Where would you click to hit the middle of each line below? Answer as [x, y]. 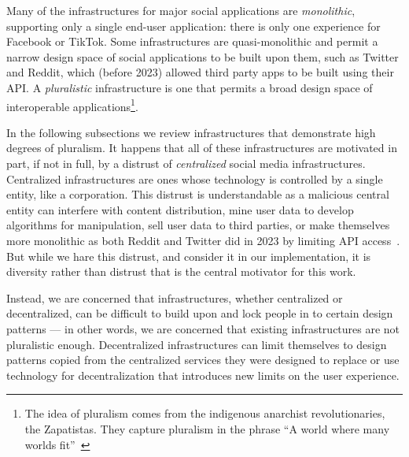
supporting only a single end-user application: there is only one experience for [193, 26]
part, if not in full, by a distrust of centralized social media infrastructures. [186, 163]
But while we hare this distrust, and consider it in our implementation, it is [189, 256]
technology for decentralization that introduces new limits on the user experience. [203, 375]
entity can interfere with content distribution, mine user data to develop [180, 209]
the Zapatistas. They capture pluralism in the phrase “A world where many [207, 428]
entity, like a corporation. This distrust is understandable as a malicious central [198, 194]
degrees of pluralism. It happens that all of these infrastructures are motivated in [202, 148]
